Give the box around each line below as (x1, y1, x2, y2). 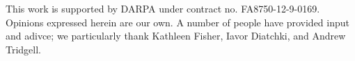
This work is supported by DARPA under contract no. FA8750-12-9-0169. (6, 1, 320, 15)
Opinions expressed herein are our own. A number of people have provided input (6, 15, 350, 29)
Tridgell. (6, 42, 42, 56)
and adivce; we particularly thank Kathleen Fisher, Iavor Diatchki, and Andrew (6, 28, 346, 43)
